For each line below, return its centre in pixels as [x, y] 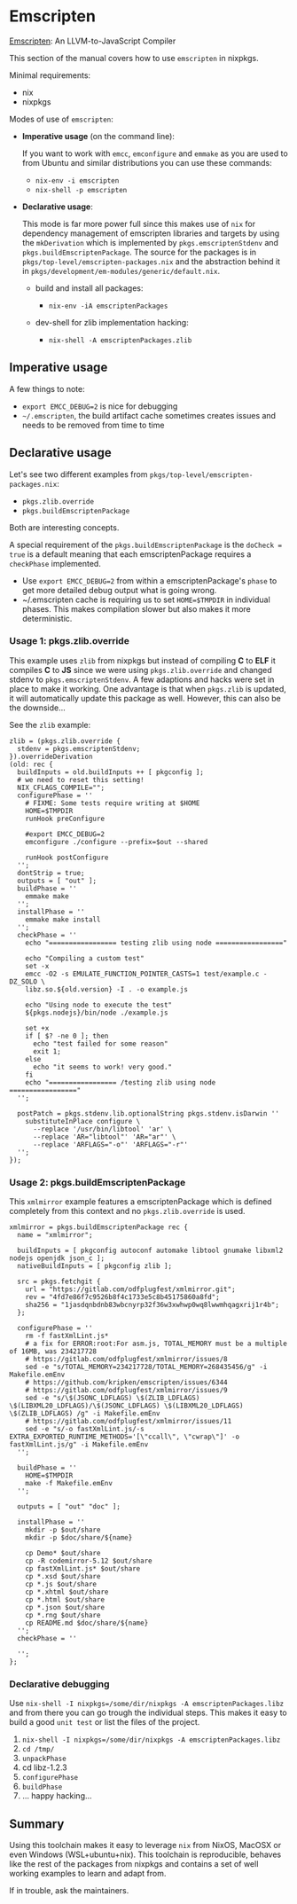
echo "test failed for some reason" [100, 1044]
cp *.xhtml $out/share [67, 1592]
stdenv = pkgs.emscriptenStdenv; [79, 748]
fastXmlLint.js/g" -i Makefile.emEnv [79, 1445]
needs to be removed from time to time [93, 425]
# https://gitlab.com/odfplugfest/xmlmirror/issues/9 [126, 1391]
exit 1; [47, 1051]
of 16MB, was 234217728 [53, 1352]
